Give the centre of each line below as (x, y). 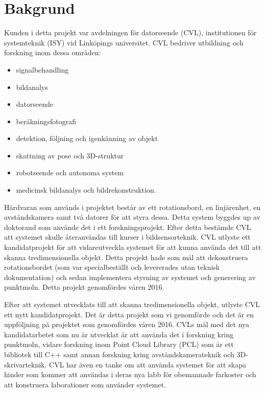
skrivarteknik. (26, 364)
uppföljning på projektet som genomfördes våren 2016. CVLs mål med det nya (127, 324)
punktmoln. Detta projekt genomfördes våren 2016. (84, 287)
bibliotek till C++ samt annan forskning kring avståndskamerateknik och (119, 354)
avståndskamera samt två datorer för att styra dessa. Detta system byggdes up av (132, 217)
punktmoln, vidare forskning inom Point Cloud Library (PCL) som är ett (119, 344)
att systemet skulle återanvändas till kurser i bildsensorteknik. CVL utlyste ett (127, 237)
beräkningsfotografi (46, 121)
